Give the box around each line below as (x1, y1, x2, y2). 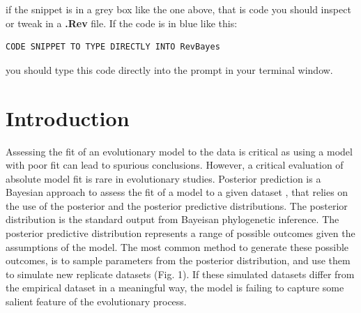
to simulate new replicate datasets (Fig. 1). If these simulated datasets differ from (6, 266, 355, 281)
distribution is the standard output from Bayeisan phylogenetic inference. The (6, 212, 339, 227)
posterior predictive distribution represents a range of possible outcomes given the (6, 226, 355, 241)
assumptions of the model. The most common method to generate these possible (6, 239, 349, 254)
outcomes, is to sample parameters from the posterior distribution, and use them (6, 253, 351, 268)
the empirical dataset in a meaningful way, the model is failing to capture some (6, 280, 344, 295)
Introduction (6, 103, 130, 132)
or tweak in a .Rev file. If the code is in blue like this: (6, 15, 238, 30)
